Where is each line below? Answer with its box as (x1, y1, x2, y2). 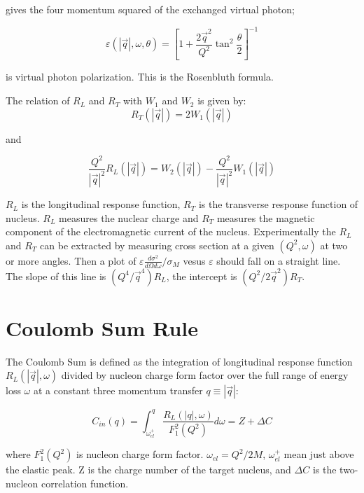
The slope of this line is (6, 268, 106, 283)
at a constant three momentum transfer (33, 383, 203, 398)
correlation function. (41, 476, 129, 491)
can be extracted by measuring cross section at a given (40, 237, 274, 252)
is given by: (197, 93, 246, 108)
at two (320, 237, 348, 252)
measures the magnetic (216, 210, 315, 225)
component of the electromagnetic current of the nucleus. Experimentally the (6, 224, 336, 239)
